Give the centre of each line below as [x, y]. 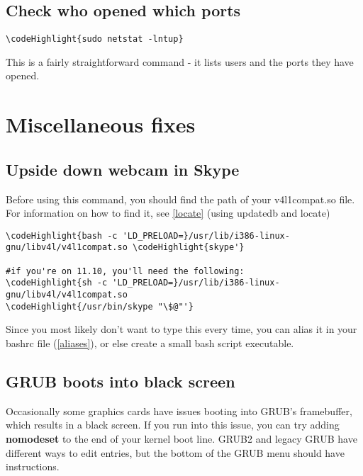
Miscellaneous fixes [101, 124]
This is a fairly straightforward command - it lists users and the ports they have [180, 61]
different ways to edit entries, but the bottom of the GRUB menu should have [175, 452]
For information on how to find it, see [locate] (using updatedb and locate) [168, 213]
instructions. [33, 466]
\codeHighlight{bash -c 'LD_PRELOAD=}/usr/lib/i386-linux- [148, 236]
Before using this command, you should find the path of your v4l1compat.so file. [180, 199]
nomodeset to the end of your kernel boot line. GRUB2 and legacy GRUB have [181, 438]
